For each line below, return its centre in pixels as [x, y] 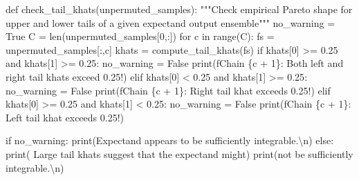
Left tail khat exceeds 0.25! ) [65, 117]
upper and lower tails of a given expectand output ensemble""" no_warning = [171, 22]
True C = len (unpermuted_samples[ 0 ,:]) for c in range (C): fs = [140, 36]
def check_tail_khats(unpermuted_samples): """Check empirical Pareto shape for [179, 9]
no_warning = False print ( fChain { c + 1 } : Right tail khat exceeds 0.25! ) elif [168, 90]
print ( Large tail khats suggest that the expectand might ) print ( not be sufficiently [179, 153]
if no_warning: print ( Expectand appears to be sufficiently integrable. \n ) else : [170, 140]
